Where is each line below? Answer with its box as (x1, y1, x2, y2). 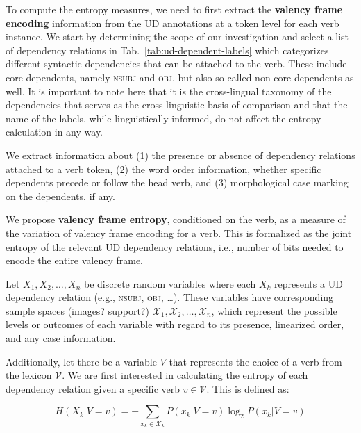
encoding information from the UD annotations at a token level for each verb (6, 15, 339, 30)
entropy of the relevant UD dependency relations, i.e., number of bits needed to (6, 239, 344, 254)
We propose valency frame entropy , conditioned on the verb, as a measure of (6, 212, 346, 227)
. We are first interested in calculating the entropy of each (62, 368, 308, 382)
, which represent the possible (211, 303, 337, 318)
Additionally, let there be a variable (6, 354, 157, 368)
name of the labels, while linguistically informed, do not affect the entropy (6, 111, 321, 125)
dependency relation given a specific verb (6, 381, 180, 395)
